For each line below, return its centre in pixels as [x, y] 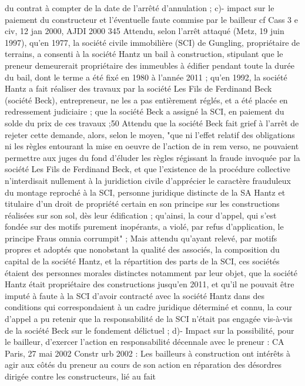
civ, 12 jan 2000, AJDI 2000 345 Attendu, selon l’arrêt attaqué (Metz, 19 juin [145, 31]
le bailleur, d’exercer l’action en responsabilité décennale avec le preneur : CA [145, 342]
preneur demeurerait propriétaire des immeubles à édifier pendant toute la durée [150, 65]
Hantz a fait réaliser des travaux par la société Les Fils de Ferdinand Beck [138, 88]
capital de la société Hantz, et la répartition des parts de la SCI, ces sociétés [142, 261]
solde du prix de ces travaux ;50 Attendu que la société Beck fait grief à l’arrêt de [152, 122]
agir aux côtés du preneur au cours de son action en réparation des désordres [143, 365]
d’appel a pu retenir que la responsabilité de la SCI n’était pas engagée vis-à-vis [149, 319]
